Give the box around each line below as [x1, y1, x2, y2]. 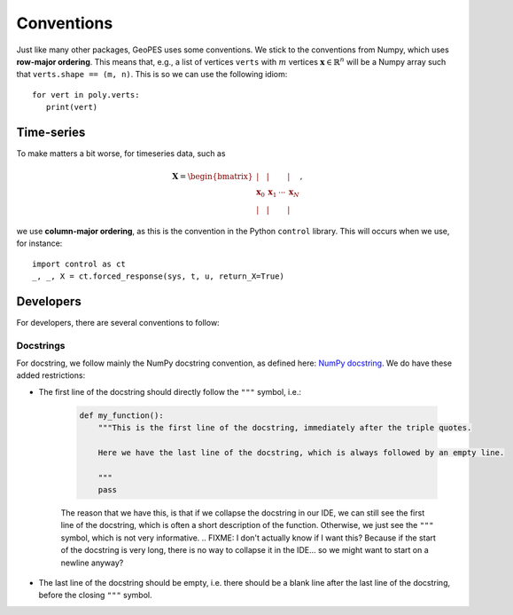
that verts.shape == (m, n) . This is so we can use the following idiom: [16, 69, 288, 80]
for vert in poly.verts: [32, 90, 140, 99]
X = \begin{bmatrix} [171, 171, 253, 182]
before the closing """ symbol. [38, 590, 152, 601]
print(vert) [45, 102, 98, 113]
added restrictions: [16, 370, 86, 381]
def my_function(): [79, 410, 164, 421]
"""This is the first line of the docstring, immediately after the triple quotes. [97, 422, 472, 433]
